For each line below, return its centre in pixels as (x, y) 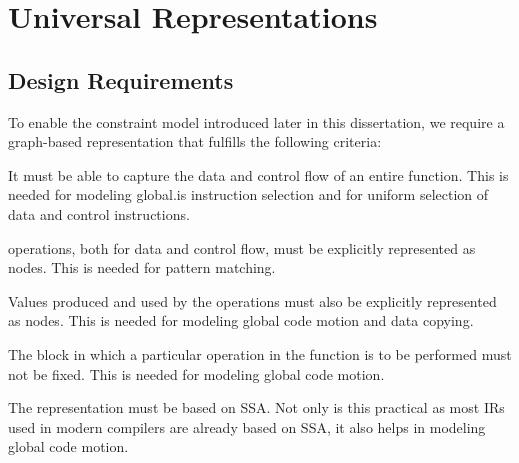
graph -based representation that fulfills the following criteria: (195, 141)
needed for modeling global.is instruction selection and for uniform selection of (248, 194)
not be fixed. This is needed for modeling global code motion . (196, 373)
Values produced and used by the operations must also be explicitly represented (252, 300)
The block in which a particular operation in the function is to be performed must (260, 353)
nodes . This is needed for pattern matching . (142, 267)
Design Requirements (121, 79)
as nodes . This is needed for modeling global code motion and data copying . (241, 320)
